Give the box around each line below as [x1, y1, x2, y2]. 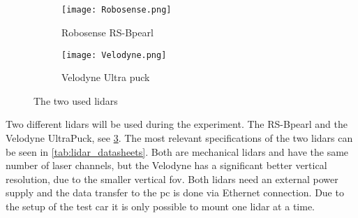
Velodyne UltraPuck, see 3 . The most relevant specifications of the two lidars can [6, 131, 353, 145]
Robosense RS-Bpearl [61, 25, 154, 40]
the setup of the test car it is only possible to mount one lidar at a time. [6, 199, 315, 214]
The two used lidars [33, 93, 118, 108]
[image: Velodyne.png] [61, 50, 167, 60]
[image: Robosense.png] [61, 5, 172, 15]
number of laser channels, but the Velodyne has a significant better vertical [6, 158, 327, 173]
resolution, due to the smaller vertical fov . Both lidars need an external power [6, 171, 338, 186]
